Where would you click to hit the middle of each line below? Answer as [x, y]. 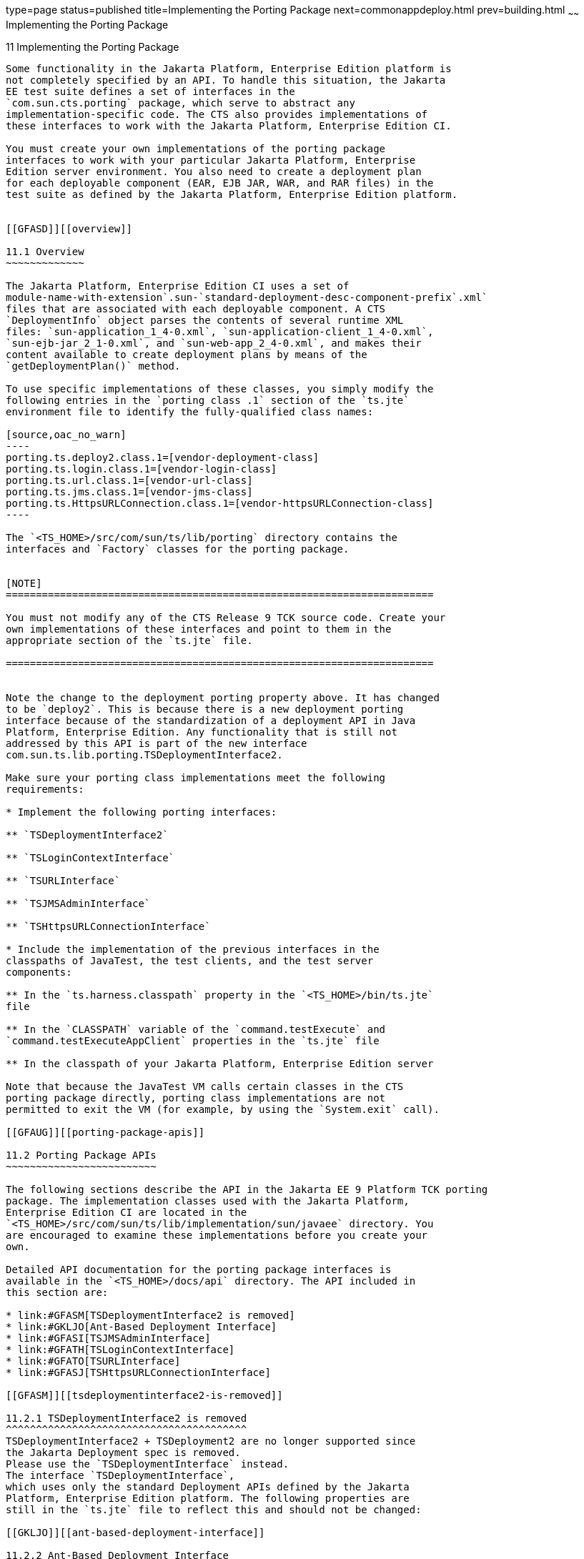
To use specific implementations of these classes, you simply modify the [220, 388]
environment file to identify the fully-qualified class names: [190, 411]
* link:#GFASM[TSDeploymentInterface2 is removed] [150, 1315]
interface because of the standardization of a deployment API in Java [211, 720]
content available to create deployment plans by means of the [187, 354]
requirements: [45, 789]
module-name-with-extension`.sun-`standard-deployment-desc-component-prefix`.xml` [247, 297]
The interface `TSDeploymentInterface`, [120, 1475]
